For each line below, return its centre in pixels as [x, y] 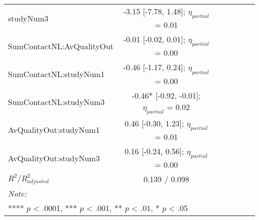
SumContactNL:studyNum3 [57, 102]
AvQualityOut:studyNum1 [54, 130]
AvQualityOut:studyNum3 [54, 158]
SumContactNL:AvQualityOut [61, 46]
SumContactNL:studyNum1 [57, 74]
